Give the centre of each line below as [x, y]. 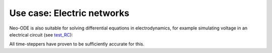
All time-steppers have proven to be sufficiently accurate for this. [77, 44]
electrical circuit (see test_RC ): [41, 34]
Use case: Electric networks [69, 13]
